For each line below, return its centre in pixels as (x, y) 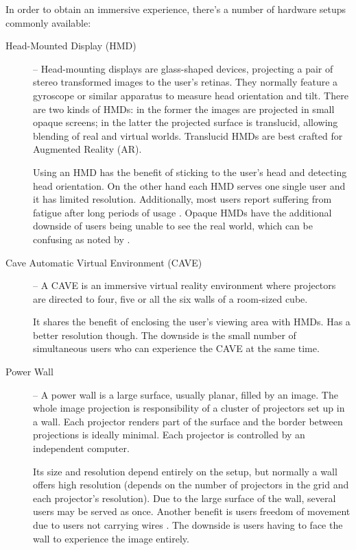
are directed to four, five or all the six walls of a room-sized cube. (170, 298)
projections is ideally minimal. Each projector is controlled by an (169, 435)
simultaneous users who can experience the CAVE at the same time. (176, 348)
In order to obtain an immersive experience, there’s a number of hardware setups (176, 9)
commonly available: (48, 22)
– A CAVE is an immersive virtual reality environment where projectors (185, 285)
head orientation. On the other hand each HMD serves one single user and (189, 185)
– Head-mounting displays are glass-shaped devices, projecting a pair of (183, 68)
